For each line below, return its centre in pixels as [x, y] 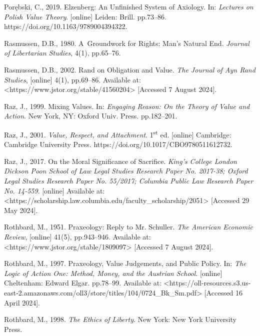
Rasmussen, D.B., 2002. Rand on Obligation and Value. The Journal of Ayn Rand [130, 69]
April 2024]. [22, 302]
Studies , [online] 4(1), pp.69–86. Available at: [72, 79]
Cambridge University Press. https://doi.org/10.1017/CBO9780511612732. [118, 144]
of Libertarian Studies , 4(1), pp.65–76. [62, 53]
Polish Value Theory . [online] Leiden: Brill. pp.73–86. [85, 16]
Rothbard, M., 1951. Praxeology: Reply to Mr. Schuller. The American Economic [128, 227]
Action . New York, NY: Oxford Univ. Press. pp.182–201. [91, 116]
